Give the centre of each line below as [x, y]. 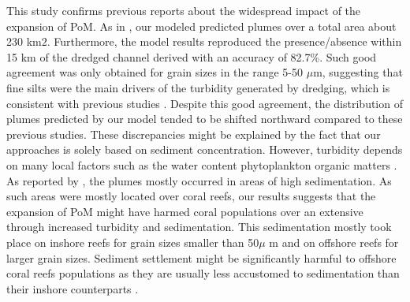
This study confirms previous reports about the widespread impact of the [184, 10]
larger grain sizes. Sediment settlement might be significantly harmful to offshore [201, 257]
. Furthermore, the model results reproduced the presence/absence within [224, 41]
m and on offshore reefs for [334, 242]
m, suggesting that [358, 72]
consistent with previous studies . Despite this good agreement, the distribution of [205, 103]
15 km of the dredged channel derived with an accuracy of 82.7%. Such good [192, 56]
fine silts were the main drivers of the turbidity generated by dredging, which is [198, 87]
